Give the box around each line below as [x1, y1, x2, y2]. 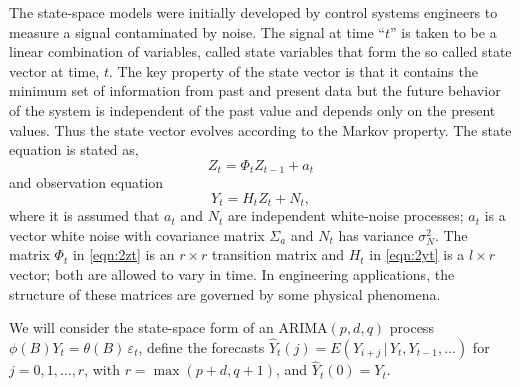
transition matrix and [212, 244, 345, 265]
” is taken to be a [390, 21, 497, 42]
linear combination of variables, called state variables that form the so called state [9, 41, 512, 62]
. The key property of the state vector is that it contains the [108, 60, 478, 81]
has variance [338, 224, 414, 245]
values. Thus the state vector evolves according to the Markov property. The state [9, 119, 512, 140]
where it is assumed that [9, 205, 160, 226]
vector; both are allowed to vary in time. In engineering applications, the [9, 264, 455, 285]
